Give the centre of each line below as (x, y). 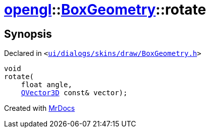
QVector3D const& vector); (74, 93)
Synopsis (28, 34)
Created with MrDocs (40, 108)
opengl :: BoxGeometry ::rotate (105, 10)
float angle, (46, 85)
